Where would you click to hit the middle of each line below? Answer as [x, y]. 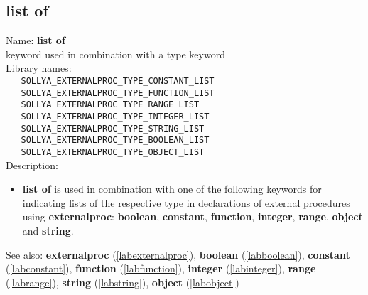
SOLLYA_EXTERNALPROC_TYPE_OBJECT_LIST [113, 152]
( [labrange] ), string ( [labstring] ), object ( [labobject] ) [123, 282]
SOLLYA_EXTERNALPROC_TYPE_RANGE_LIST [110, 105]
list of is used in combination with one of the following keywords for [172, 189]
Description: [32, 165]
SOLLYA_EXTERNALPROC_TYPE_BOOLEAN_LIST [115, 140]
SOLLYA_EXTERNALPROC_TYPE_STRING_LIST [113, 128]
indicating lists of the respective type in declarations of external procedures [186, 202]
